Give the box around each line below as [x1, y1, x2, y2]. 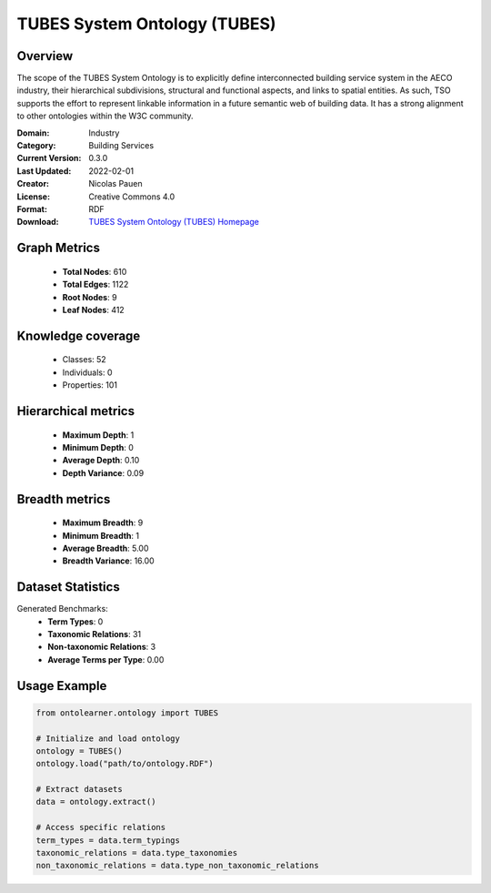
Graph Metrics [16, 240, 100, 256]
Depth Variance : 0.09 [62, 467, 145, 478]
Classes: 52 [62, 354, 106, 365]
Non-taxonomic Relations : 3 [47, 642, 156, 653]
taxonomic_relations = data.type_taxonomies [35, 847, 238, 858]
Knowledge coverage [16, 328, 141, 343]
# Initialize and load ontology [35, 733, 181, 744]
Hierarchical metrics [16, 403, 135, 419]
